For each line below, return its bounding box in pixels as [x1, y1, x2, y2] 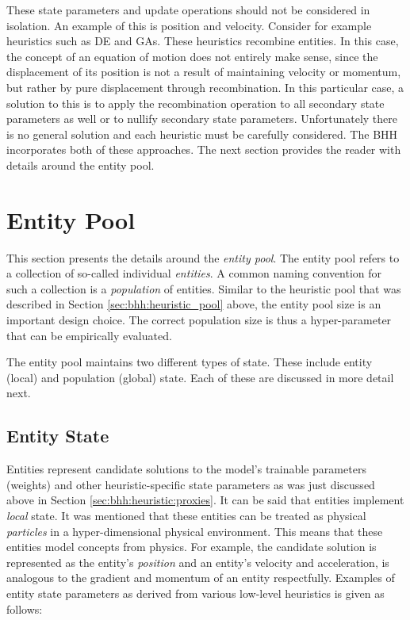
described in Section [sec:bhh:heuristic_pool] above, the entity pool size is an [6, 296, 381, 312]
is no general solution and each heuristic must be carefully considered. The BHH [6, 125, 398, 142]
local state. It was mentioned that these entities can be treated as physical [6, 507, 366, 523]
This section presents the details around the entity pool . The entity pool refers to [6, 249, 400, 266]
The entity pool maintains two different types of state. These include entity [6, 354, 373, 370]
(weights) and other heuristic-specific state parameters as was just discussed [6, 476, 375, 492]
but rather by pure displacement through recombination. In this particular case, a [6, 78, 404, 95]
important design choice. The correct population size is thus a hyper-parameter [6, 312, 392, 328]
